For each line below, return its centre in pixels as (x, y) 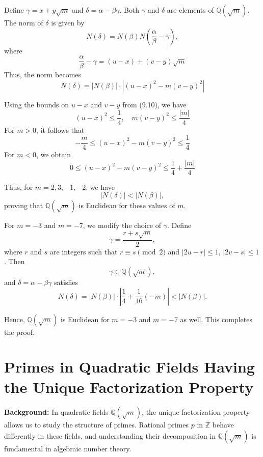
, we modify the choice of (122, 225)
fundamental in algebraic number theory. (68, 449)
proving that (24, 205)
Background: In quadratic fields (56, 412)
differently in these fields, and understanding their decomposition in (110, 436)
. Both (129, 10)
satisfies (66, 282)
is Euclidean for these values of (127, 205)
